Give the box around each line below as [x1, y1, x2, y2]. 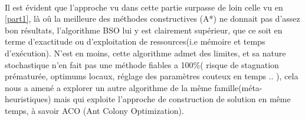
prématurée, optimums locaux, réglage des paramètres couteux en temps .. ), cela [5, 70, 299, 82]
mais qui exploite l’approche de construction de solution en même [54, 93, 291, 105]
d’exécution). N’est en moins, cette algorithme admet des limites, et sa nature [5, 46, 286, 59]
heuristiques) [5, 93, 51, 105]
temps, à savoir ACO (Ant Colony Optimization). [5, 104, 184, 116]
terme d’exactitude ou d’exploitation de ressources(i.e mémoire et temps [5, 35, 265, 48]
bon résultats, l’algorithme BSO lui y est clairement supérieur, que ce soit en [5, 23, 283, 36]
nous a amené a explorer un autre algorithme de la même [5, 81, 212, 93]
